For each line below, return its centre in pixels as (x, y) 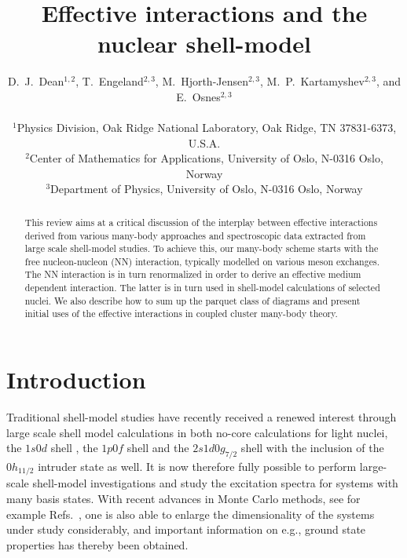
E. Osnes (198, 96)
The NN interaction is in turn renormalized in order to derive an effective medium (193, 274)
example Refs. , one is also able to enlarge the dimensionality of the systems (191, 514)
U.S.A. (204, 142)
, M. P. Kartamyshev (312, 81)
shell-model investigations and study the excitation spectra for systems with (215, 483)
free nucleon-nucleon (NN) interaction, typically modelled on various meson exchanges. (202, 261)
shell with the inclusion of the (312, 448)
